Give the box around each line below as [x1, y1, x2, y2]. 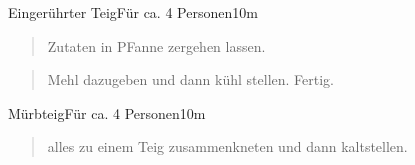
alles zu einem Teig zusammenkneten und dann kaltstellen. [47, 136, 408, 157]
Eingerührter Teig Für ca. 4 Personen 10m [8, 2, 258, 22]
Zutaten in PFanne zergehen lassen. [47, 35, 266, 56]
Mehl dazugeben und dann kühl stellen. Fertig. [47, 69, 334, 90]
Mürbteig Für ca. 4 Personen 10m [8, 102, 206, 123]
